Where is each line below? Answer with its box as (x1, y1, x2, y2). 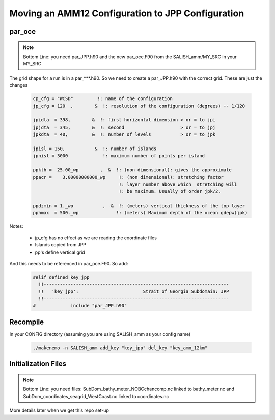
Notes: (9, 223, 23, 229)
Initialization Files (9, 360, 67, 368)
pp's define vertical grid (35, 249, 85, 255)
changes (9, 82, 28, 88)
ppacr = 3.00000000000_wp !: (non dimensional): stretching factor (33, 174, 224, 180)
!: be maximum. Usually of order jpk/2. (119, 189, 221, 194)
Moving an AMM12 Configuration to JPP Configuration (9, 8, 244, 19)
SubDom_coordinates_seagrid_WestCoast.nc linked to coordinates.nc (23, 393, 169, 399)
